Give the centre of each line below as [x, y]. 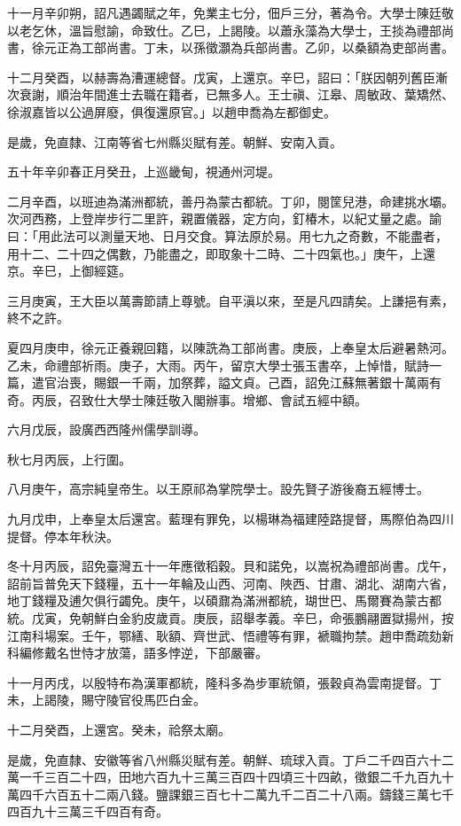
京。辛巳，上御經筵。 [69, 271]
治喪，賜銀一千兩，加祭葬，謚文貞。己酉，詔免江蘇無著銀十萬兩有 [249, 382]
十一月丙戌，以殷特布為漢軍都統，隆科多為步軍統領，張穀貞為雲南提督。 [218, 682]
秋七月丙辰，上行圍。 [69, 459]
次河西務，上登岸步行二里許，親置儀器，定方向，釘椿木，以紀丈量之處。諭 [224, 218]
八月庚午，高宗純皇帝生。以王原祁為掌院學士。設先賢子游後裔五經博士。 [218, 489]
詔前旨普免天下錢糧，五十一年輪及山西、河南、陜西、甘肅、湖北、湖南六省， [230, 583]
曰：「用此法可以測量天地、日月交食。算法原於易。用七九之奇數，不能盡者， [227, 235]
